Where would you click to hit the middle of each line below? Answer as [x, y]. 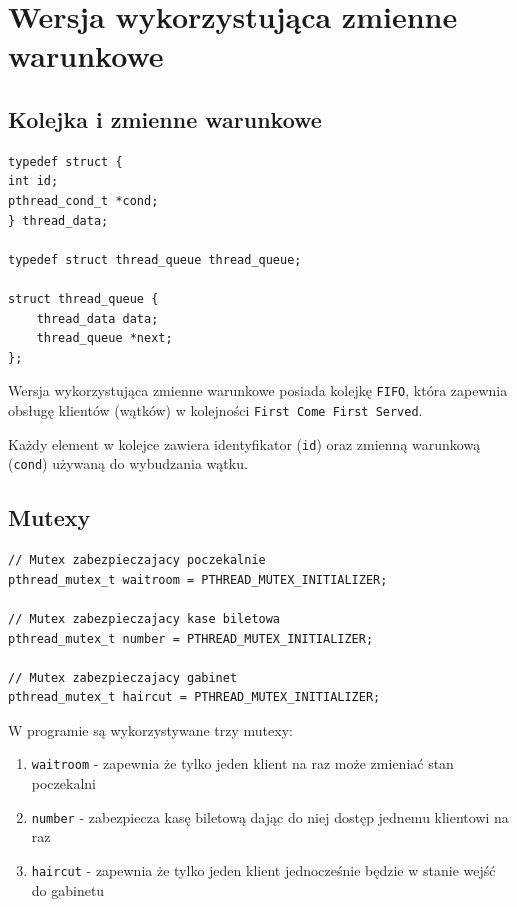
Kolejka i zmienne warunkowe [165, 118]
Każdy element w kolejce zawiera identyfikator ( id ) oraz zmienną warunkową [244, 443]
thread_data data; [97, 318]
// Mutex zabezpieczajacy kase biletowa [144, 618]
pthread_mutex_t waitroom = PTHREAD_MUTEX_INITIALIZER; [198, 579]
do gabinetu [68, 889]
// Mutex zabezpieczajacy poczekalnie [137, 560]
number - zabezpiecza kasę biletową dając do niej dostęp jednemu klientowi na [270, 816]
